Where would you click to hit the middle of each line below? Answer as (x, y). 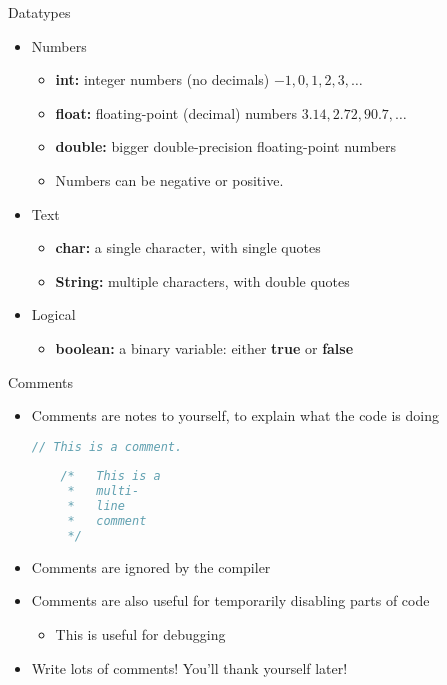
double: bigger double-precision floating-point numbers (226, 146)
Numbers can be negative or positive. (169, 179)
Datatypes (39, 12)
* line (96, 506)
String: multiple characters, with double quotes (202, 280)
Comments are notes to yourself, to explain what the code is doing (235, 415)
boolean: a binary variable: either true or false (204, 347)
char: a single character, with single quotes (188, 247)
